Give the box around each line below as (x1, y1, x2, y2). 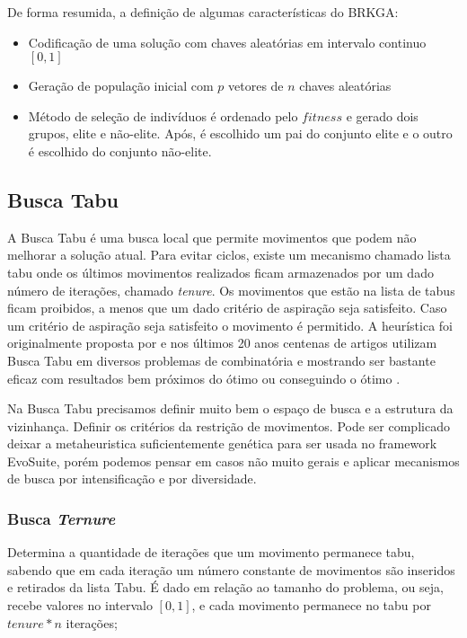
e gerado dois (346, 106, 419, 125)
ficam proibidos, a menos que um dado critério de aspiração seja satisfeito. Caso (7, 298, 447, 317)
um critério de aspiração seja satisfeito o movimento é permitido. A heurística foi (7, 315, 453, 334)
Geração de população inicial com (28, 76, 214, 95)
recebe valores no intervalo (7, 596, 153, 615)
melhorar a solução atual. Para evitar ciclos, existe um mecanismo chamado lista (7, 245, 451, 264)
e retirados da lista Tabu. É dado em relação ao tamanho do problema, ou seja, (7, 578, 444, 597)
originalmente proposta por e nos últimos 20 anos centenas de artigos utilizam (7, 333, 437, 352)
